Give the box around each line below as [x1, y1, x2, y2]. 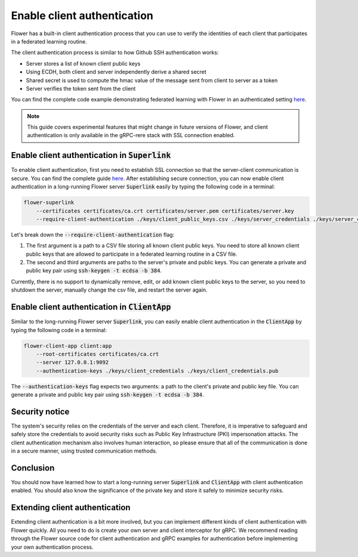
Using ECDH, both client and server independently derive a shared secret [26, 69, 207, 76]
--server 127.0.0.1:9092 [36, 359, 109, 366]
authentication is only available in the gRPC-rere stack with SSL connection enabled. [27, 132, 235, 139]
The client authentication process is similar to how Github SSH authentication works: [11, 49, 219, 56]
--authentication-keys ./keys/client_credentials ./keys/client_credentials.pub [36, 367, 279, 374]
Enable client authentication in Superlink [11, 150, 171, 160]
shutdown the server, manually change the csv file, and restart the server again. [11, 286, 208, 293]
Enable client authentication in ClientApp [11, 302, 171, 312]
